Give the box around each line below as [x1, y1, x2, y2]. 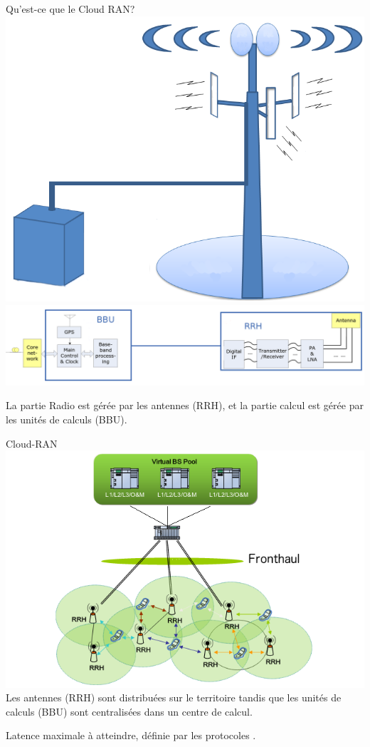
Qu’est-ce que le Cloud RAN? [6, 1, 135, 16]
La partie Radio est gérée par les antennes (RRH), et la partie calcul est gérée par [6, 398, 364, 413]
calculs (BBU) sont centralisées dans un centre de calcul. [6, 704, 253, 718]
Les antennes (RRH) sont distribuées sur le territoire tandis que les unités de [6, 690, 342, 705]
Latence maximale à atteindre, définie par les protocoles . [6, 728, 256, 743]
